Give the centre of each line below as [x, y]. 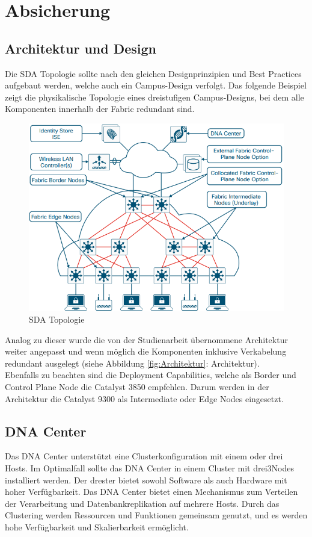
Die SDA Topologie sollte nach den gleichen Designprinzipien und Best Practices [153, 73]
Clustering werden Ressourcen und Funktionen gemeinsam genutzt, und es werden [156, 515]
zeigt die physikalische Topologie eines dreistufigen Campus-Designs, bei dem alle [154, 97]
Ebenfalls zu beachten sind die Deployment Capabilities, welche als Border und [151, 375]
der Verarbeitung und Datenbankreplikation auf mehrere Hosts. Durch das [142, 503]
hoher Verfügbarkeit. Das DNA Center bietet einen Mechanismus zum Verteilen [151, 492]
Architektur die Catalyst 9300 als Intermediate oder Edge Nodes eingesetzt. [144, 398]
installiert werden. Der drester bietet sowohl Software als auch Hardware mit [146, 480]
